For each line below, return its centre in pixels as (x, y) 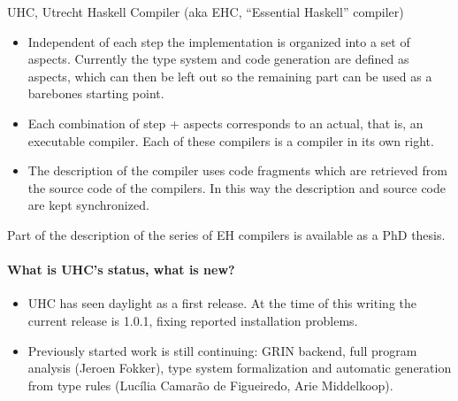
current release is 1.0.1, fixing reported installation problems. (193, 320)
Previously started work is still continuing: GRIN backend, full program (222, 350)
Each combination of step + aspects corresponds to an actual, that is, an (225, 123)
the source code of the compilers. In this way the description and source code (237, 187)
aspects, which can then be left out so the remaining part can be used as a (230, 76)
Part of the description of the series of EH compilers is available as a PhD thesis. (226, 234)
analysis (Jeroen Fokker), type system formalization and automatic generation (240, 368)
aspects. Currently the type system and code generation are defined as (218, 59)
